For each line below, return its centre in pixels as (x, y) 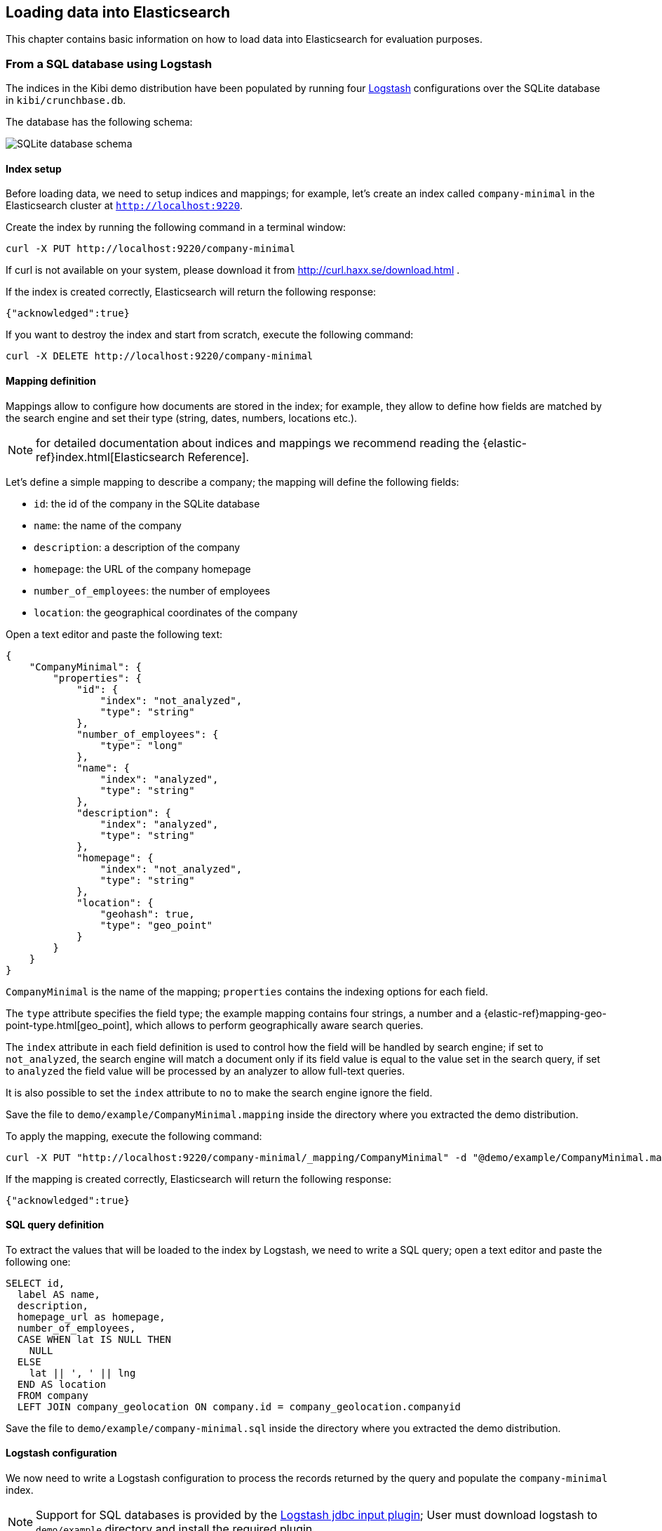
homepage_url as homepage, (91, 1317)
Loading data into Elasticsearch (118, 12)
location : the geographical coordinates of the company (166, 612)
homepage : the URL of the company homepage (142, 569)
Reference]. (218, 457)
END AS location (62, 1384)
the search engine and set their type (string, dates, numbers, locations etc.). (182, 418)
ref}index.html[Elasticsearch (110, 457)
